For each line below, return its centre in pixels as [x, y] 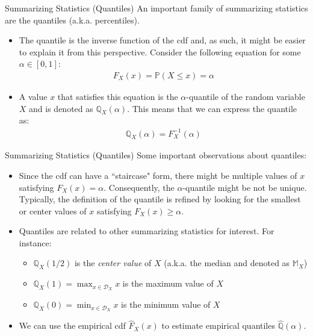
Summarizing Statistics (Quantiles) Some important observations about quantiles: [156, 155]
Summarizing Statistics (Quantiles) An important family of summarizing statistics [156, 8]
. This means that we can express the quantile [212, 108]
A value [33, 96]
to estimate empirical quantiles [218, 325]
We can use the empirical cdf [72, 325]
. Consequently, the [139, 187]
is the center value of [113, 263]
